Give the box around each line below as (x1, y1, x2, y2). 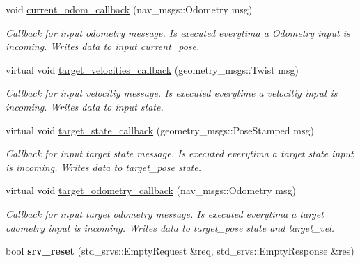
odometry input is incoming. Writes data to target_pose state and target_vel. (6, 220, 335, 234)
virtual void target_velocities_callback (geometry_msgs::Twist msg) (6, 62, 299, 77)
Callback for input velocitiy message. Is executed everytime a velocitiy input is (6, 86, 338, 100)
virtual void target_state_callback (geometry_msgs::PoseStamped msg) (6, 122, 314, 137)
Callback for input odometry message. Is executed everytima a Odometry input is (6, 25, 350, 40)
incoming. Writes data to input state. (6, 99, 164, 113)
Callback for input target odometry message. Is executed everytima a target (6, 206, 324, 221)
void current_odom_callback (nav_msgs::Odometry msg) (6, 2, 253, 16)
